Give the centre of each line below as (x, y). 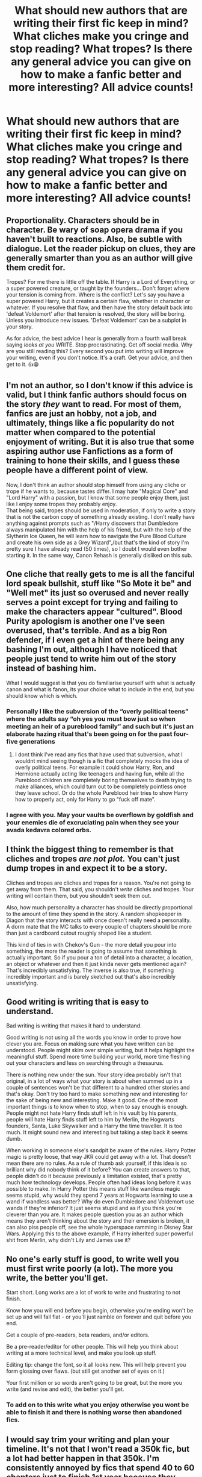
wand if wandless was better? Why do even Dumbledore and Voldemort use (100, 1202)
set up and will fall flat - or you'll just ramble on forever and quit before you (99, 1317)
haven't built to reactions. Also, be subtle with (94, 239)
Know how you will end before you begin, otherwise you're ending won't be (100, 1311)
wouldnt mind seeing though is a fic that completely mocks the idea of (102, 760)
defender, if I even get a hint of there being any (95, 640)
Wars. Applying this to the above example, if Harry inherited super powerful (100, 1234)
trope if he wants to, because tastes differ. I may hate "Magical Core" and (97, 491)
